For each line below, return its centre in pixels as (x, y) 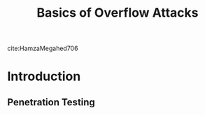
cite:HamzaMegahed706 (43, 48)
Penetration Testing (51, 102)
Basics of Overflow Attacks (118, 13)
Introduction (44, 76)
